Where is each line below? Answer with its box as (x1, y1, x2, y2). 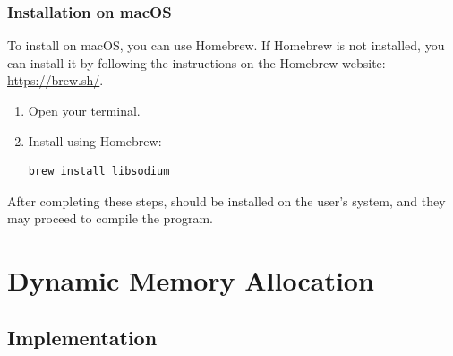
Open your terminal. (28, 101, 141, 119)
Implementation (7, 323, 158, 351)
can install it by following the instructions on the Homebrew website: (7, 53, 386, 72)
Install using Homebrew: (28, 131, 162, 150)
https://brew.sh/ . (7, 71, 104, 90)
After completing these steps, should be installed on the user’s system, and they (7, 191, 446, 210)
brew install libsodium (28, 165, 170, 178)
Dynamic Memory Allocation (7, 262, 374, 299)
